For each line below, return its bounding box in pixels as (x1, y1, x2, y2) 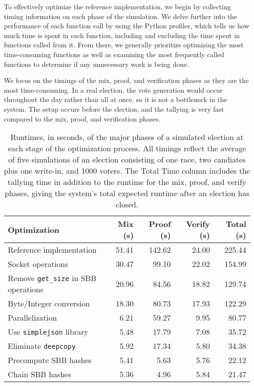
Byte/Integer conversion (8, 298, 90, 309)
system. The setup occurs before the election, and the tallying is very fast (4, 103, 224, 114)
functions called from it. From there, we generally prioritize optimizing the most (4, 40, 244, 50)
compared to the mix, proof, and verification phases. (4, 113, 161, 123)
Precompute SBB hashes (8, 354, 92, 366)
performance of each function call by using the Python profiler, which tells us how (4, 20, 250, 31)
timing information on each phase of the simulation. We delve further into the (4, 11, 237, 21)
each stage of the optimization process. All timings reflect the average (8, 142, 246, 154)
